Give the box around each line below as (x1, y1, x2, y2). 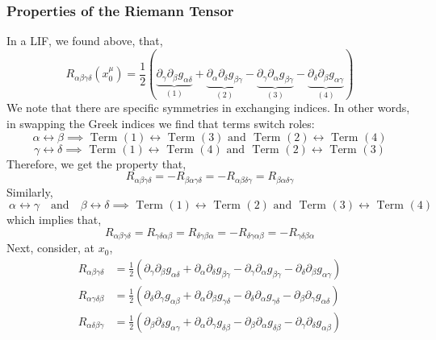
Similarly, (6, 183, 53, 200)
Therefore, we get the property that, (6, 155, 187, 172)
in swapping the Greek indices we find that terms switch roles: (6, 114, 315, 131)
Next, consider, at (6, 239, 95, 256)
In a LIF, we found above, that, (6, 32, 163, 49)
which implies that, (6, 211, 102, 228)
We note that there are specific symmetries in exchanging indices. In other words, (6, 99, 410, 116)
